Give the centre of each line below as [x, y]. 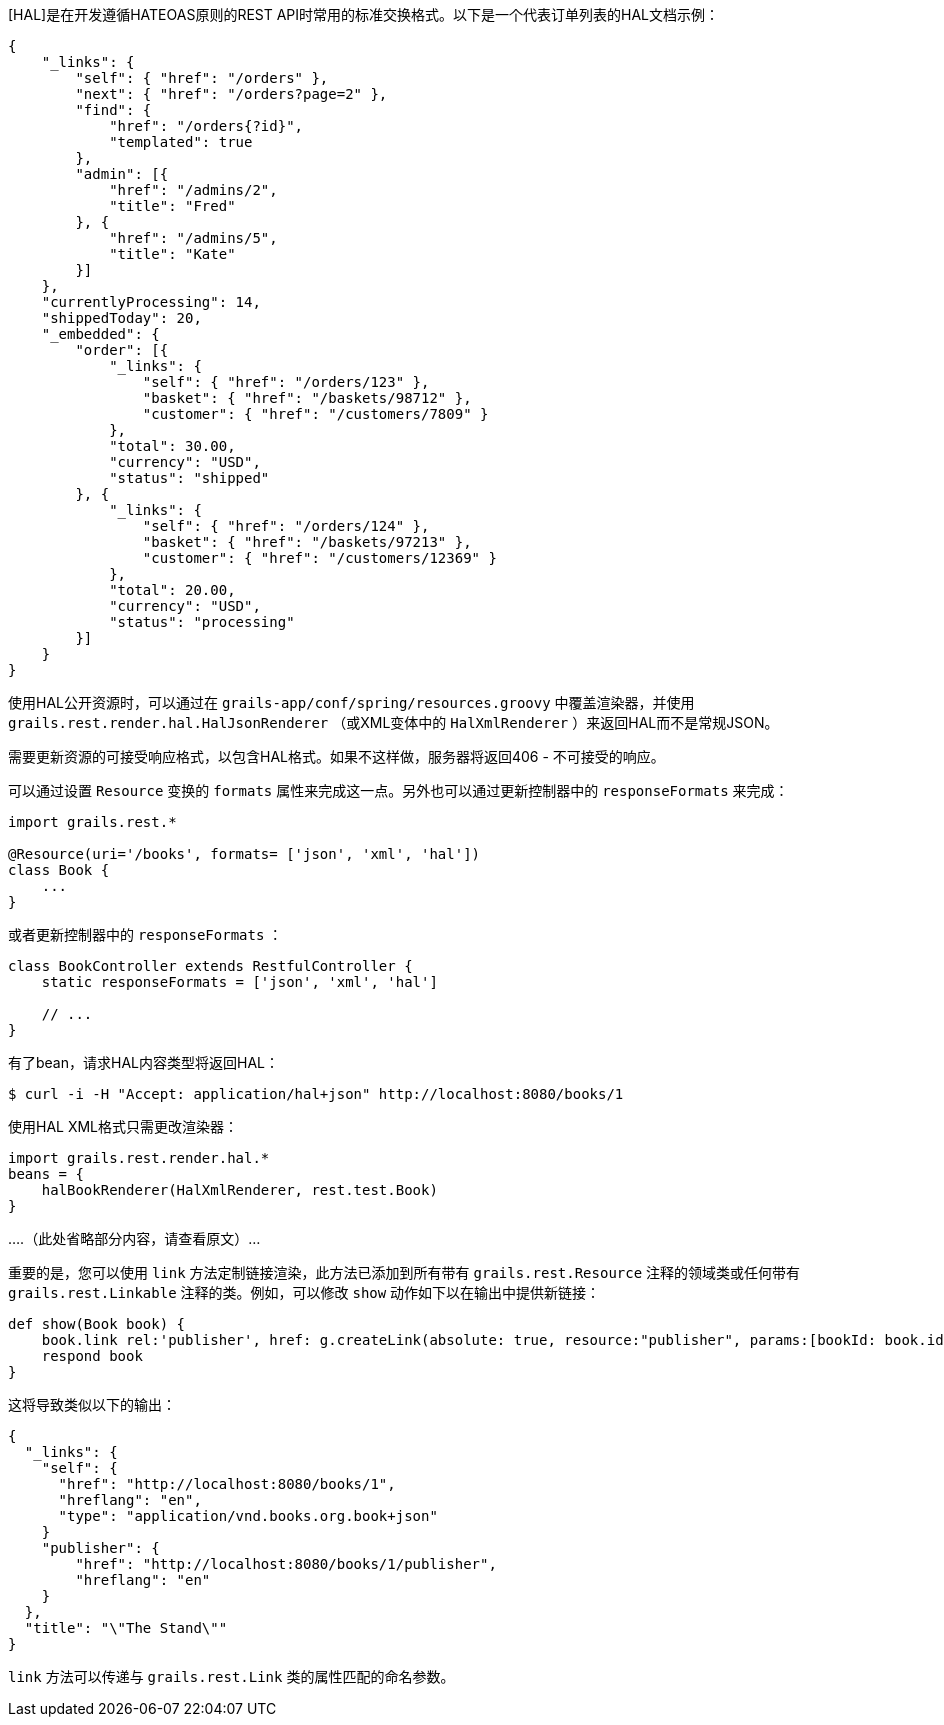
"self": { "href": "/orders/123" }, [286, 382]
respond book [92, 1356]
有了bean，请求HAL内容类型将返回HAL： [143, 1062]
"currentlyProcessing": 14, [151, 302]
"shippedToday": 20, [121, 318]
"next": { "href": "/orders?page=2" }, [231, 94]
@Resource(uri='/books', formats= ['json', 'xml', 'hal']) [244, 854]
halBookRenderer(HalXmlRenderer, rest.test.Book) [239, 1190]
